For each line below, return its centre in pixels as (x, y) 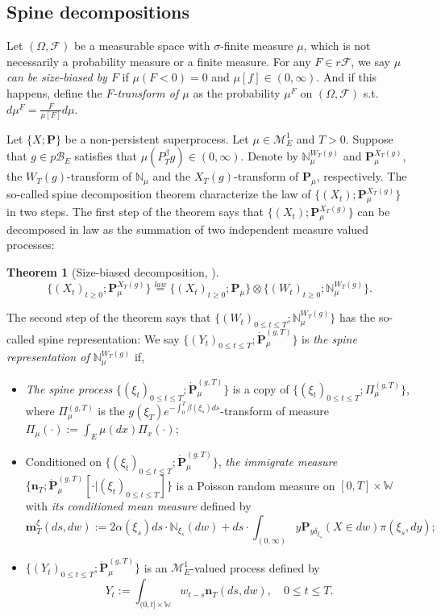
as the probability (237, 92)
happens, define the (54, 92)
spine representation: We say (109, 338)
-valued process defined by (255, 567)
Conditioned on (63, 461)
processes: (31, 245)
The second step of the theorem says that (109, 317)
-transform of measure (275, 411)
